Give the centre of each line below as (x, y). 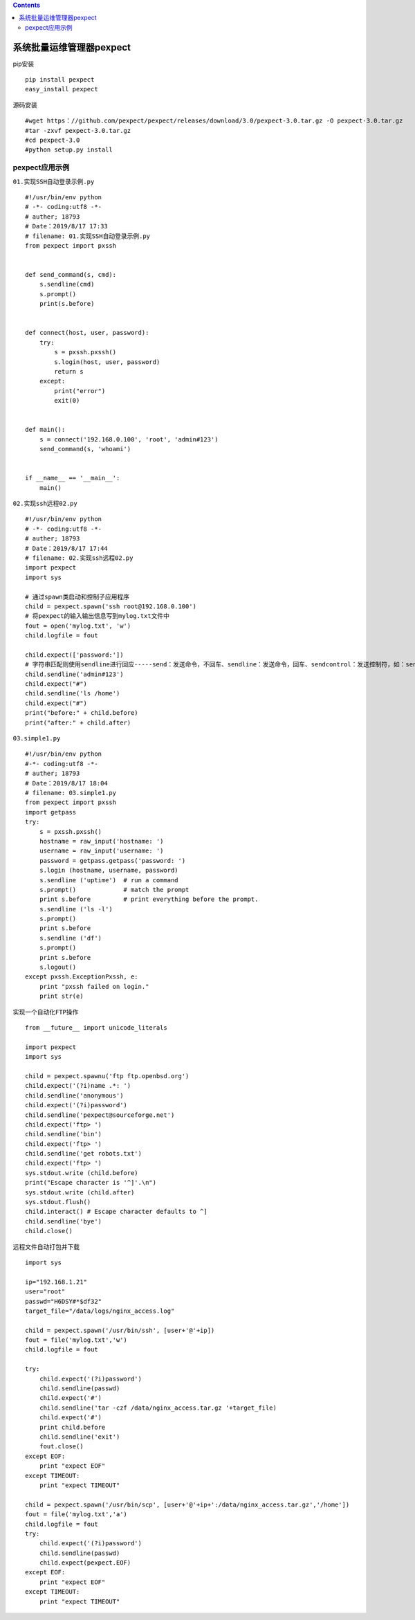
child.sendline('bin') (64, 1134)
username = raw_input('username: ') (101, 851)
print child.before (72, 1427)
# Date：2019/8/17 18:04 (67, 783)
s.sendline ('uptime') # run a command (109, 880)
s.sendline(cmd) (67, 284)
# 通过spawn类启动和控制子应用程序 (77, 597)
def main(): (45, 430)
